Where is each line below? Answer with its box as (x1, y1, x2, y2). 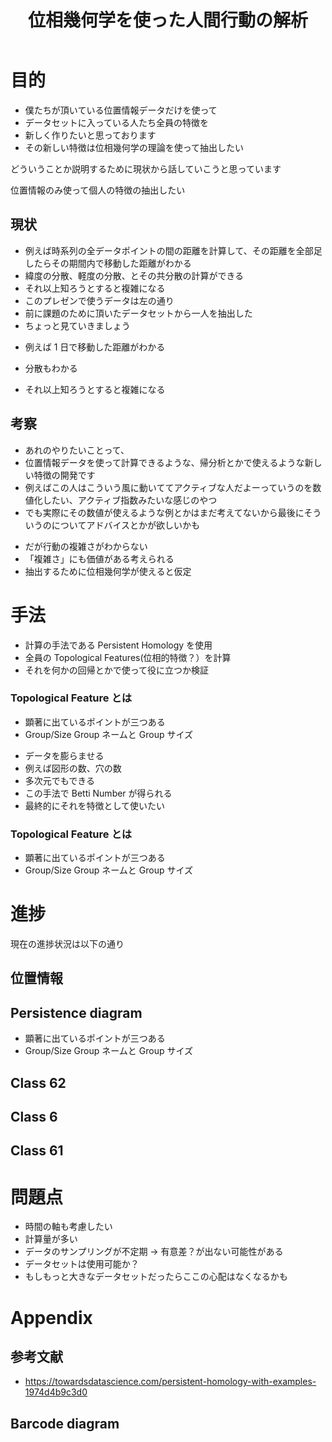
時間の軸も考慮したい (24, 1221, 113, 1233)
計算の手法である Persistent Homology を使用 (24, 639, 213, 651)
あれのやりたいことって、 (24, 444, 130, 456)
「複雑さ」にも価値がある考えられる (24, 552, 175, 565)
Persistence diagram (10, 1004, 143, 1021)
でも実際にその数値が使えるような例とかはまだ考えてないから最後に (24, 506, 305, 518)
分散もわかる (24, 362, 78, 374)
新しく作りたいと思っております (24, 129, 157, 141)
